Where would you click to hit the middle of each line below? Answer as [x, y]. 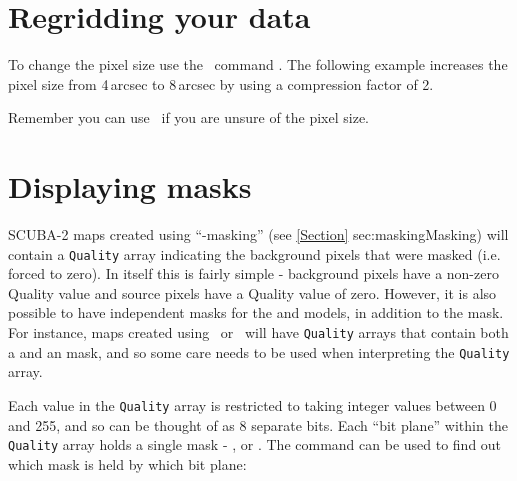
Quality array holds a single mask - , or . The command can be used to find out [255, 444]
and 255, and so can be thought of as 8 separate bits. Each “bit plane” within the [258, 424]
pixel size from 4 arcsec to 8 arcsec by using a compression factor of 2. [221, 83]
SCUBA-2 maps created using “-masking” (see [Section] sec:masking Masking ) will [258, 234]
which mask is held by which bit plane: [127, 463]
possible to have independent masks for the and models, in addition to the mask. [256, 312]
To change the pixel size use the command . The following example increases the [258, 64]
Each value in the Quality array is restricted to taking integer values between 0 [252, 404]
